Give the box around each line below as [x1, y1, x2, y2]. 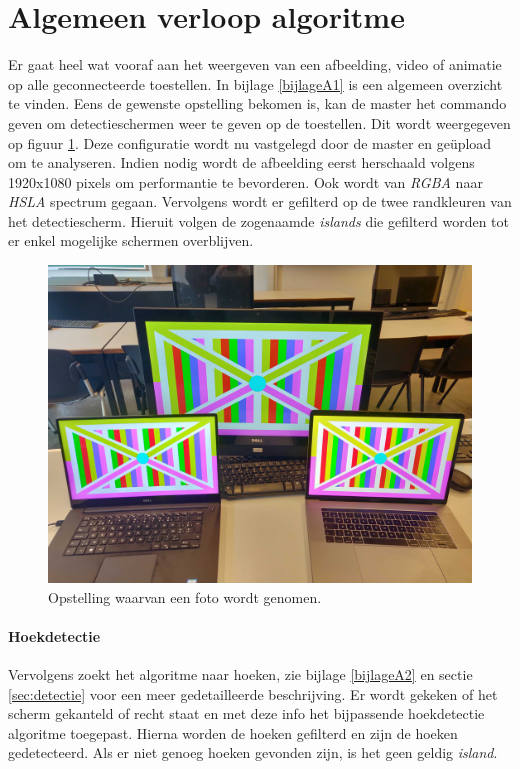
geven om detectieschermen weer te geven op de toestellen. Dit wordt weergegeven [8, 112, 511, 133]
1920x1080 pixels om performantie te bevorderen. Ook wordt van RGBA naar [8, 171, 483, 192]
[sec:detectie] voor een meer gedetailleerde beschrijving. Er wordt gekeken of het [8, 683, 498, 704]
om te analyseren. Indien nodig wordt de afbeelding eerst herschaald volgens [8, 152, 475, 173]
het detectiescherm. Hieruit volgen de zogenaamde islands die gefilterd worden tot [8, 210, 509, 231]
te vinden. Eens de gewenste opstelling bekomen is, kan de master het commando [8, 93, 507, 114]
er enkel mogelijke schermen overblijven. [8, 230, 254, 251]
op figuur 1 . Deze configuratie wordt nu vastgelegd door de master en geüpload [8, 132, 492, 153]
